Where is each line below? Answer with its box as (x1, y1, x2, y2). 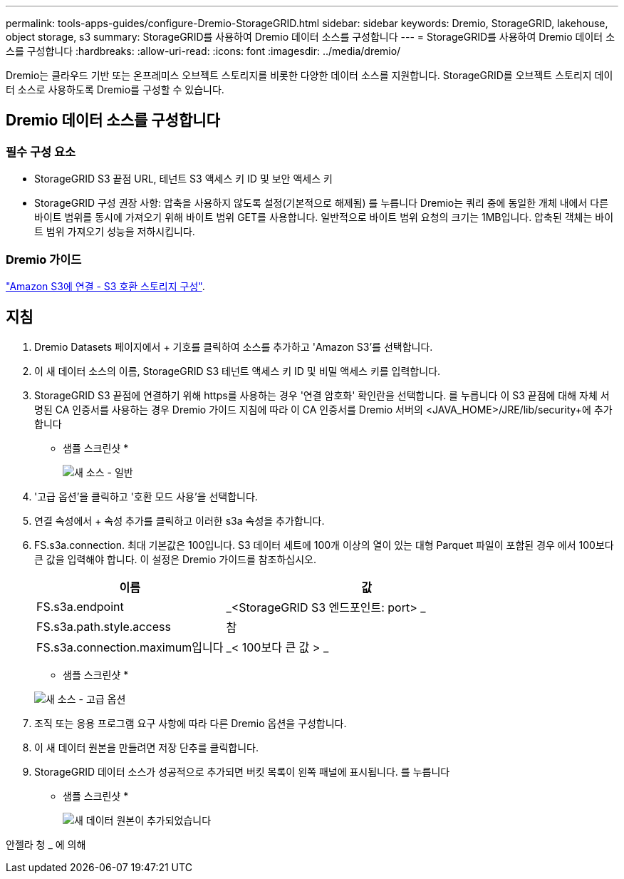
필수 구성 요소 (6, 144, 76, 159)
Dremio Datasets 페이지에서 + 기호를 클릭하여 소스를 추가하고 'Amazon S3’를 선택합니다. (34, 340, 433, 353)
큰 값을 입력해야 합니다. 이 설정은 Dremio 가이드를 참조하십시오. (34, 552, 317, 565)
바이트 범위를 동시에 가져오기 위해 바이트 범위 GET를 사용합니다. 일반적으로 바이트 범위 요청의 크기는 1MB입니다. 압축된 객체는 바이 (34, 211, 614, 224)
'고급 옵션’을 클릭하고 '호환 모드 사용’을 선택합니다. (34, 490, 258, 503)
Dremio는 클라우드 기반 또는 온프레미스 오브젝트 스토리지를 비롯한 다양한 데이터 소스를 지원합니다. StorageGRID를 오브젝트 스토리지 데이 (6, 69, 613, 81)
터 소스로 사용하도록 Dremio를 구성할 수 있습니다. (6, 83, 224, 96)
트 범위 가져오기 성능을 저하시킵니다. (34, 225, 195, 238)
